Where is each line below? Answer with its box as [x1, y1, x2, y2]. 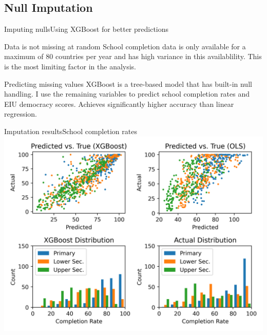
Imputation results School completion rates [4, 125, 137, 136]
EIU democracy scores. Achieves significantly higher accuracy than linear [4, 98, 234, 109]
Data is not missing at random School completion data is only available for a [4, 41, 246, 51]
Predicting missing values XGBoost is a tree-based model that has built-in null [4, 78, 252, 89]
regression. [4, 108, 37, 119]
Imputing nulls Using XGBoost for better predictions [4, 24, 169, 34]
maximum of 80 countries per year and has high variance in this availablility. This [4, 51, 262, 62]
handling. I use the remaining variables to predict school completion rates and [4, 88, 250, 99]
